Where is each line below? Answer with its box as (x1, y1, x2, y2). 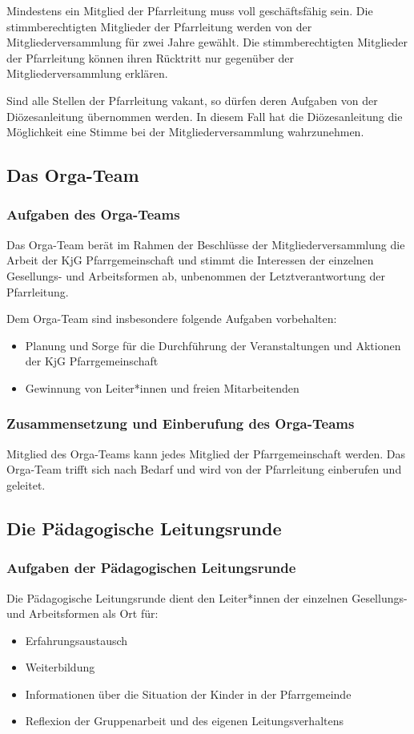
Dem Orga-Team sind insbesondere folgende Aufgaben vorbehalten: (6, 310, 337, 327)
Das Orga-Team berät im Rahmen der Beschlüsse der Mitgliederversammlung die (6, 236, 405, 252)
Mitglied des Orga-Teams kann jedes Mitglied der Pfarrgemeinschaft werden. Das (6, 445, 405, 462)
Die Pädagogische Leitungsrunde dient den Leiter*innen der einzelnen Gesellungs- (6, 589, 408, 606)
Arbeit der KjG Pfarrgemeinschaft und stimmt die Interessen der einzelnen (6, 252, 374, 268)
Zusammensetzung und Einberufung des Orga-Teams (6, 413, 355, 434)
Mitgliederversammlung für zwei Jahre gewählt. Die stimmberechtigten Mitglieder (6, 34, 408, 50)
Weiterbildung (25, 659, 95, 676)
